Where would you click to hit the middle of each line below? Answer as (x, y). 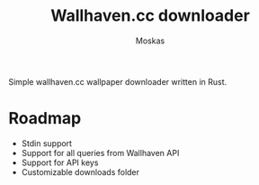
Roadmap (45, 119)
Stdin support (47, 143)
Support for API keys (60, 162)
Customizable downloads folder (80, 171)
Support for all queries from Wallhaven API (100, 153)
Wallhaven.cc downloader (150, 16)
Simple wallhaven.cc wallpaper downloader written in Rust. (118, 81)
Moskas (150, 41)
